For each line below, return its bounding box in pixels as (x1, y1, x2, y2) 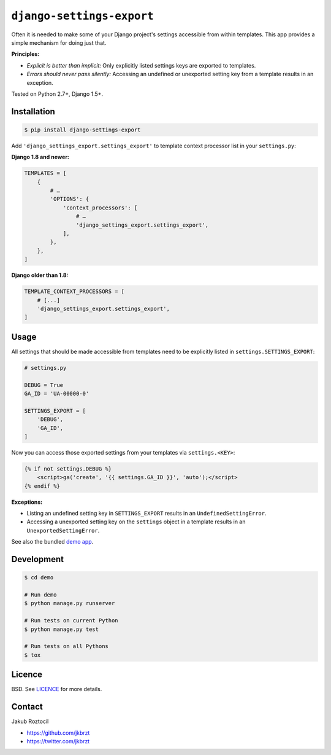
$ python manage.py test (24, 625, 99, 633)
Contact (11, 702, 43, 712)
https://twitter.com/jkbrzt (26, 737, 90, 745)
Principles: (11, 50, 40, 58)
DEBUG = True (24, 381, 64, 388)
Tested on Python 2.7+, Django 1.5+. (11, 90, 104, 98)
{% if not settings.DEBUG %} (24, 465, 112, 472)
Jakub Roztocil (11, 718, 49, 725)
